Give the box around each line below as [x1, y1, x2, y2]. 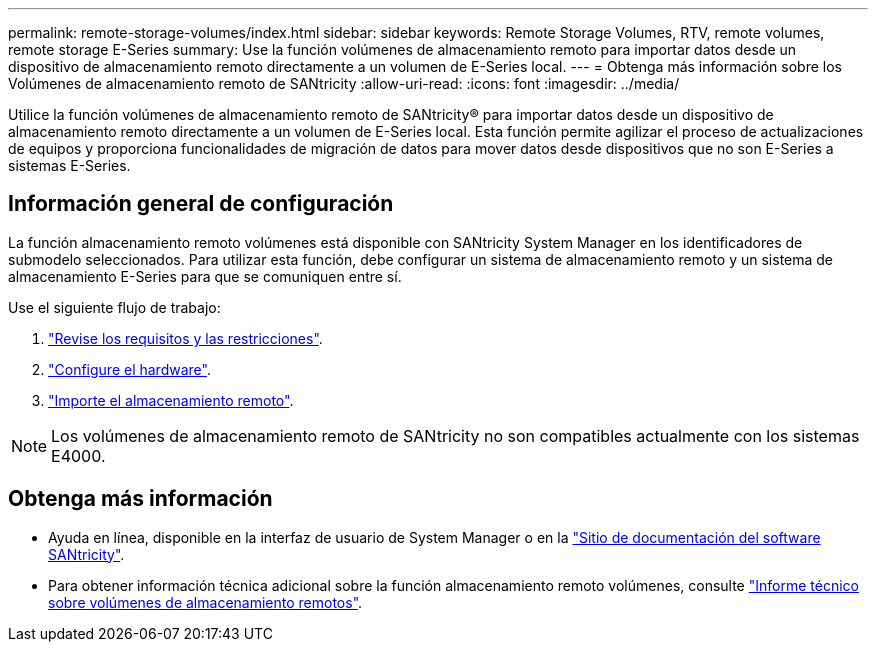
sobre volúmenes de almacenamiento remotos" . [48, 593, 363, 611]
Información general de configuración [8, 191, 394, 217]
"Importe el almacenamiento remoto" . [48, 391, 294, 409]
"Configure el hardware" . [48, 360, 211, 378]
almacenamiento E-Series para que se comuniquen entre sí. [8, 267, 402, 285]
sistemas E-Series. [8, 157, 131, 174]
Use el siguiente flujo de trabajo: [8, 298, 221, 316]
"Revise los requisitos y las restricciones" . [48, 329, 323, 347]
